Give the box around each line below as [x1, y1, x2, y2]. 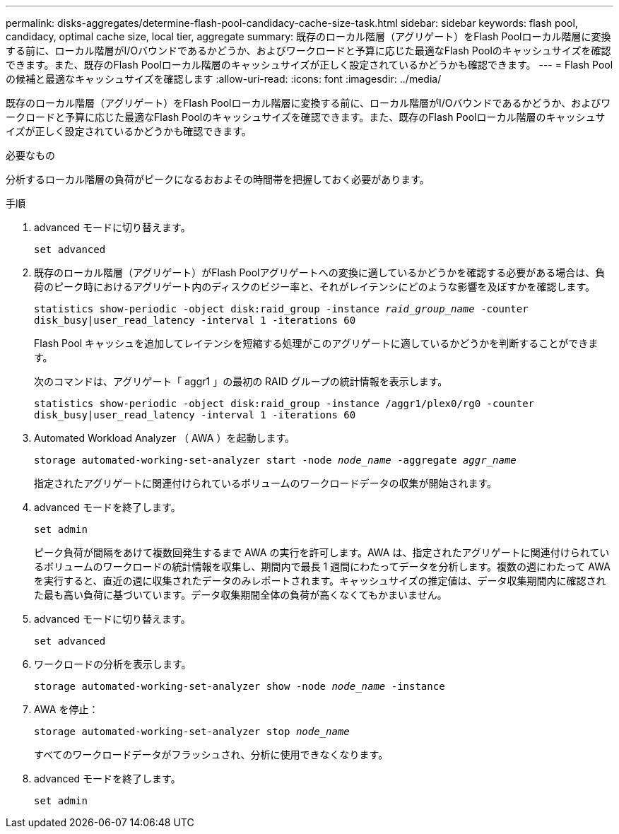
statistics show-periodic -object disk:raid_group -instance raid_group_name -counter [34, 303, 529, 315]
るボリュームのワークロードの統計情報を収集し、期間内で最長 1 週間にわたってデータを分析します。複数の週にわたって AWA [34, 560, 611, 572]
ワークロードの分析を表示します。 [34, 658, 191, 670]
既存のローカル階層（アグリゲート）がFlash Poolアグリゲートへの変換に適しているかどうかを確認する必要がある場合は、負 [34, 266, 606, 278]
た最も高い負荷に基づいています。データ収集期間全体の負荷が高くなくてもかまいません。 [34, 589, 447, 601]
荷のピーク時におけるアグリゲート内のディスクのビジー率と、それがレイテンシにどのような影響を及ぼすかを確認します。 [34, 281, 596, 293]
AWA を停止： [34, 703, 99, 715]
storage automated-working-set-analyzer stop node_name [34, 726, 350, 737]
